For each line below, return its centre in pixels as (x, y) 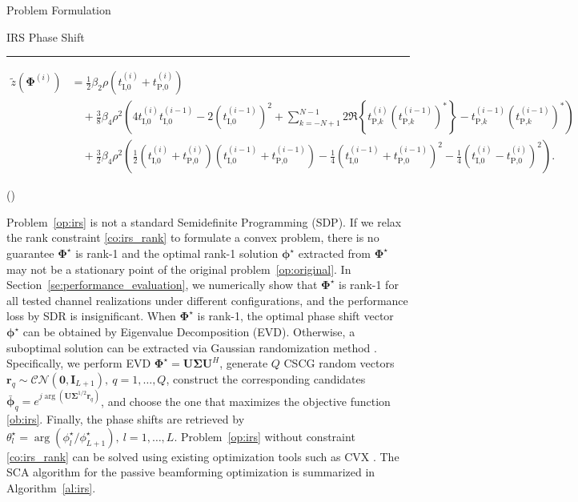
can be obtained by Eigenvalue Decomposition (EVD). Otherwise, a (189, 332)
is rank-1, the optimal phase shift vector (295, 316)
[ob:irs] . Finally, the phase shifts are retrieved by (126, 419)
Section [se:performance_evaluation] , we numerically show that (162, 285)
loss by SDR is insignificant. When (91, 316)
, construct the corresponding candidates (266, 378)
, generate (244, 363)
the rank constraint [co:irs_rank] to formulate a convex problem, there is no (193, 237)
